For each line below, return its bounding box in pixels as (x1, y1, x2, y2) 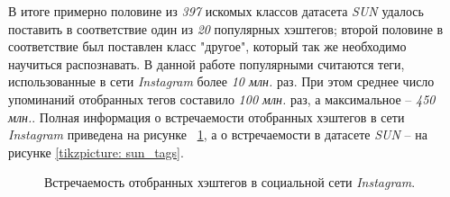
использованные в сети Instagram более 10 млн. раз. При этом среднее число (8, 72, 435, 91)
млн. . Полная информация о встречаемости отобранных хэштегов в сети (8, 107, 405, 126)
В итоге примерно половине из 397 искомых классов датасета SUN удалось (8, 2, 424, 20)
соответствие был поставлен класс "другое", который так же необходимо (8, 37, 407, 56)
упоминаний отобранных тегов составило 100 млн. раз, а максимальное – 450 (8, 89, 436, 108)
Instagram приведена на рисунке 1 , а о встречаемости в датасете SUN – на (8, 125, 427, 144)
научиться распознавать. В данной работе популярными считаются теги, (8, 54, 405, 73)
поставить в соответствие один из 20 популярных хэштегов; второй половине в (8, 19, 444, 38)
